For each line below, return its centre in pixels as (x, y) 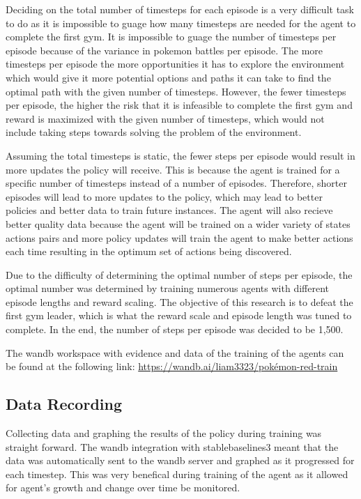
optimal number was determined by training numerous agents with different (167, 288)
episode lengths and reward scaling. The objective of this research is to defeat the (179, 301)
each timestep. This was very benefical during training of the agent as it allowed (177, 474)
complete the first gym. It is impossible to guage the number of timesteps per (171, 37)
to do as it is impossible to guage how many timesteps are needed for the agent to (181, 23)
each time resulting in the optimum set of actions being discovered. (149, 251)
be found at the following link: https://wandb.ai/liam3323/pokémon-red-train (172, 366)
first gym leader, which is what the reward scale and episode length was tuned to (179, 315)
